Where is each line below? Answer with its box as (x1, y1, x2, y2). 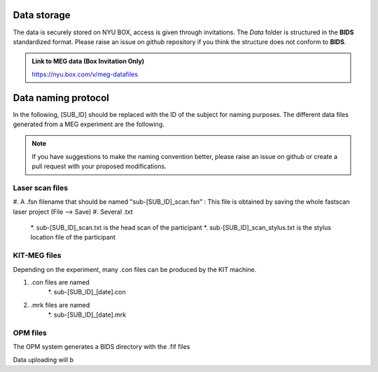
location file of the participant (30, 233, 115, 242)
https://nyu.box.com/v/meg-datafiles (31, 70, 138, 78)
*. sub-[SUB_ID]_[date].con (48, 288, 126, 296)
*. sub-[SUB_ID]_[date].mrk (48, 310, 127, 319)
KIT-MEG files (13, 251, 62, 261)
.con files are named (30, 278, 90, 287)
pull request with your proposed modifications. (31, 162, 167, 171)
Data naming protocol (13, 92, 110, 104)
